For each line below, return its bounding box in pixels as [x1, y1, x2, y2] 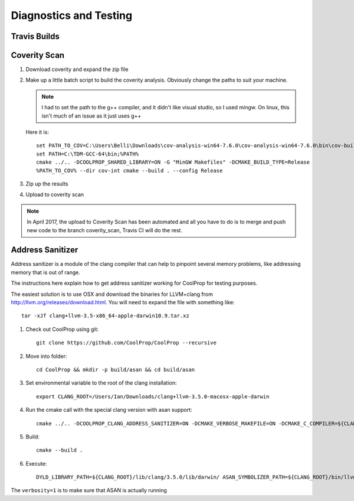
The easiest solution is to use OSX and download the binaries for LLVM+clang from [11, 290, 214, 298]
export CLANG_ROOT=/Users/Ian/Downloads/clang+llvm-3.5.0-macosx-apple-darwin [36, 393, 270, 400]
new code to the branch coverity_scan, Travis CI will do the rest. [27, 226, 183, 233]
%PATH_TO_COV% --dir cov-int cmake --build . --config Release [36, 167, 223, 174]
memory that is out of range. [11, 269, 81, 276]
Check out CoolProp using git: [25, 326, 99, 333]
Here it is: [25, 129, 50, 136]
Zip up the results [25, 180, 68, 187]
